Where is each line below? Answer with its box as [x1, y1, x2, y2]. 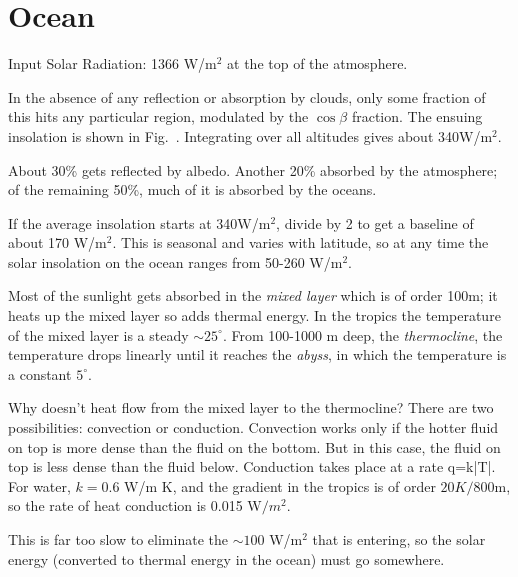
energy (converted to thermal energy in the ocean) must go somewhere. [8, 548, 445, 569]
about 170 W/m [8, 232, 107, 253]
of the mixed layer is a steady [8, 324, 189, 345]
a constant [8, 363, 72, 384]
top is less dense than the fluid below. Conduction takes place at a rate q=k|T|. [8, 456, 496, 477]
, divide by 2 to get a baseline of [276, 212, 474, 233]
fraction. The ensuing [351, 106, 483, 127]
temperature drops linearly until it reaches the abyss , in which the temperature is [8, 344, 507, 365]
